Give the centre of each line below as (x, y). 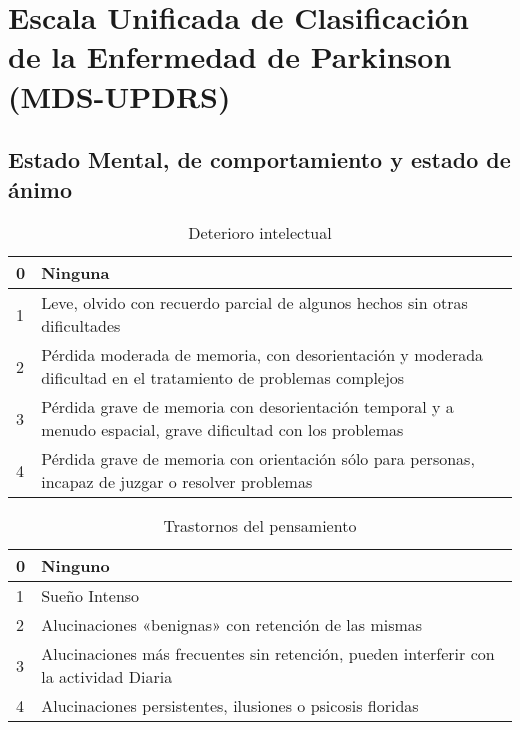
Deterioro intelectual (260, 233)
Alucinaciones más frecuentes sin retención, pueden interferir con (268, 654)
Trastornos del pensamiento (260, 526)
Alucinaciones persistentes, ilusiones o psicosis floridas (230, 706)
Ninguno (75, 566)
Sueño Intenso (90, 596)
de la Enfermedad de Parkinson (230, 56)
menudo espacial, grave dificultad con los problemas (222, 430)
